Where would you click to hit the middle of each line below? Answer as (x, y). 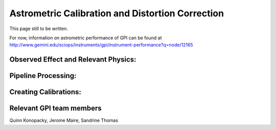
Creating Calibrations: (45, 92)
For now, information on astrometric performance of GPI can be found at (86, 38)
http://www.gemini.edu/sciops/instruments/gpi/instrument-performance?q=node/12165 (101, 45)
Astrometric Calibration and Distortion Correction (117, 13)
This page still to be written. (39, 29)
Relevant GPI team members (55, 108)
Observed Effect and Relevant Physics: (73, 59)
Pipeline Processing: (43, 76)
